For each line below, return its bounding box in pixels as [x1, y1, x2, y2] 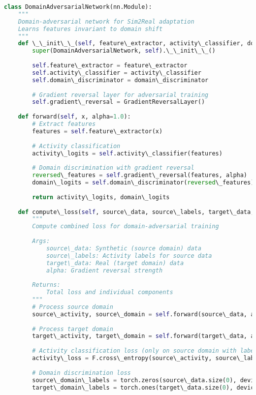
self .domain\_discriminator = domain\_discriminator [32, 76, 209, 84]
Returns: [32, 281, 61, 289]
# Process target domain [32, 325, 113, 333]
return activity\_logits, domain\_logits [32, 193, 170, 201]
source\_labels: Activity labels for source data [46, 252, 212, 259]
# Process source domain [32, 303, 113, 310]
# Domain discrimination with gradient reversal [32, 164, 194, 172]
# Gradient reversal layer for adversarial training [32, 91, 209, 98]
